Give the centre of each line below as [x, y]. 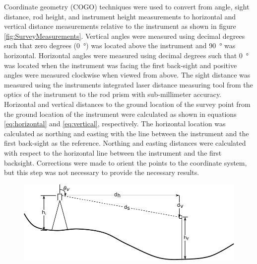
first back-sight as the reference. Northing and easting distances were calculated [125, 143]
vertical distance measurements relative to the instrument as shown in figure [120, 26]
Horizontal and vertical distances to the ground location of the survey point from [127, 104]
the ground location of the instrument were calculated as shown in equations [120, 114]
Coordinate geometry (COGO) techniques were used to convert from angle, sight [127, 6]
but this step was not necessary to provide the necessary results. [102, 172]
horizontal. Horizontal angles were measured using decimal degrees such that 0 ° [127, 55]
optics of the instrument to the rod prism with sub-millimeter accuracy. [113, 94]
